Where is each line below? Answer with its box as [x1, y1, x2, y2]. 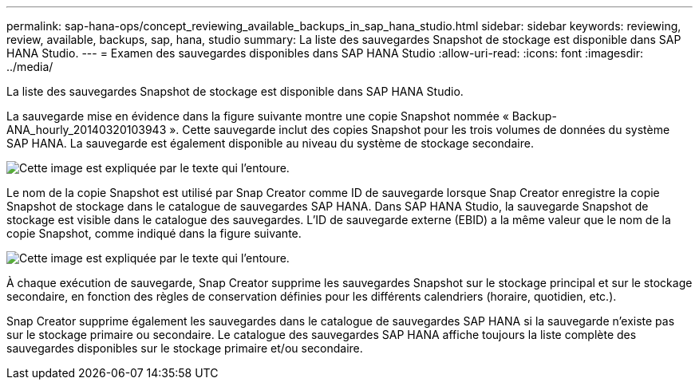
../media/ [6, 60, 53, 73]
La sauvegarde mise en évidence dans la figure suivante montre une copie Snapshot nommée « [6, 109, 509, 123]
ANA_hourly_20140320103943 [6, 123, 167, 136]
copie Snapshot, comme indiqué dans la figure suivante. [6, 226, 302, 240]
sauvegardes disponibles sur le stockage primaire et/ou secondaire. [6, 341, 363, 355]
